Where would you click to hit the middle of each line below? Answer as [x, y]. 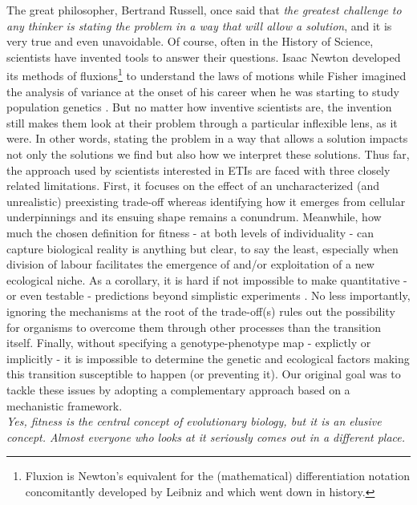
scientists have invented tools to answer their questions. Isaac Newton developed [204, 57]
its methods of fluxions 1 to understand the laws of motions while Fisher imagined [206, 75]
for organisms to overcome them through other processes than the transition [194, 327]
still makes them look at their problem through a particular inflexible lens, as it [202, 122]
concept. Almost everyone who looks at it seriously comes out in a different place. [206, 436]
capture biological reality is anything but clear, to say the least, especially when [202, 248]
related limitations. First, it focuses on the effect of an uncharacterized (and [193, 186]
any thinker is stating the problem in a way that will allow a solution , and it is [199, 25]
